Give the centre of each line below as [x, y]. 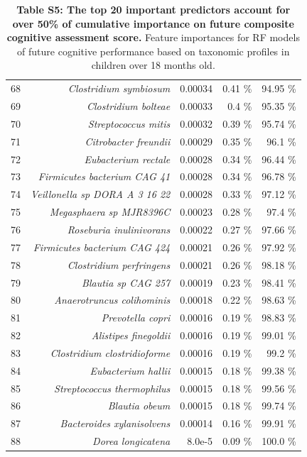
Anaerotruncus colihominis [112, 300]
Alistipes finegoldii [131, 335]
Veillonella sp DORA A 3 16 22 [101, 194]
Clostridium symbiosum [119, 88]
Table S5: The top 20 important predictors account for [153, 9]
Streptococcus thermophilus [112, 388]
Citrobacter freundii [128, 141]
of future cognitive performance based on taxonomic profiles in [153, 51]
